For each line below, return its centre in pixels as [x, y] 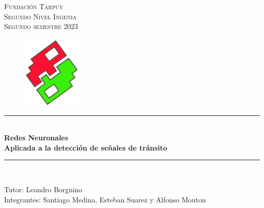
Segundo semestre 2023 [41, 26]
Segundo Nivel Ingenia [40, 16]
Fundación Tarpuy [34, 6]
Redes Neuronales [36, 138]
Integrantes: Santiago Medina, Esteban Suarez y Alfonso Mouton [105, 199]
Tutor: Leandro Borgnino [43, 189]
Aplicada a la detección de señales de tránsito [86, 147]
